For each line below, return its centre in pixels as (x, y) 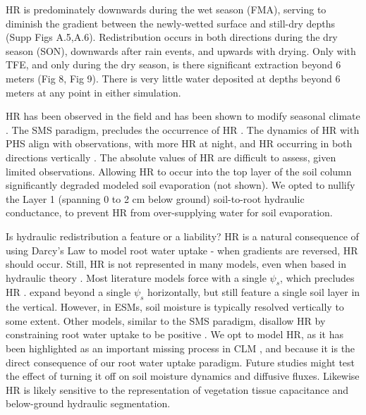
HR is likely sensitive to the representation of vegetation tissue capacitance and (177, 389)
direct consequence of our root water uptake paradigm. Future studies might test (181, 362)
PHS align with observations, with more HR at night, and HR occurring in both (179, 143)
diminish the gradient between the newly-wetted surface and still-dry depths (171, 23)
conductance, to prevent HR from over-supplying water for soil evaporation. (169, 212)
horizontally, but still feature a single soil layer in (254, 292)
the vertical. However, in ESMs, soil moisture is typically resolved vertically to (175, 307)
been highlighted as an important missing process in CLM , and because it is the (181, 348)
